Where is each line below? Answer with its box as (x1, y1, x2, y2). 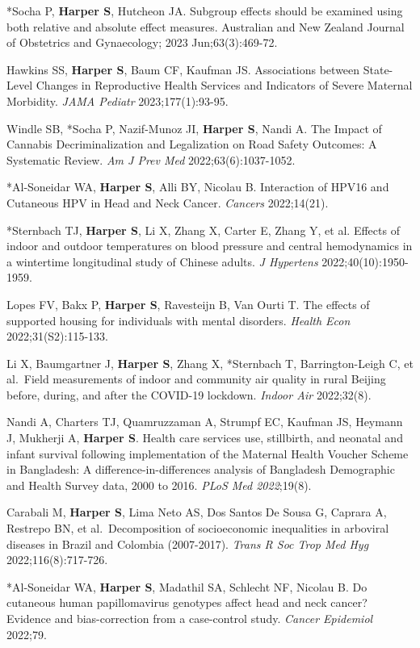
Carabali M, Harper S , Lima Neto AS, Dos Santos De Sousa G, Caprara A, (6, 504, 387, 520)
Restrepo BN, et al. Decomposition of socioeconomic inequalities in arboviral (6, 520, 389, 537)
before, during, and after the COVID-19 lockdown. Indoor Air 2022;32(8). (6, 386, 372, 403)
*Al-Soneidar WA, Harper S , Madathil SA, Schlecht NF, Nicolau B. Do (6, 578, 367, 595)
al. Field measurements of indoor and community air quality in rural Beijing (6, 370, 386, 387)
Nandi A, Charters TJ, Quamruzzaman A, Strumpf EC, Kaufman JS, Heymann (6, 413, 403, 430)
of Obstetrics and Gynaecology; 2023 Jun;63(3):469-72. (6, 34, 278, 51)
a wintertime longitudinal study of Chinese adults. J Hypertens (6, 253, 318, 270)
